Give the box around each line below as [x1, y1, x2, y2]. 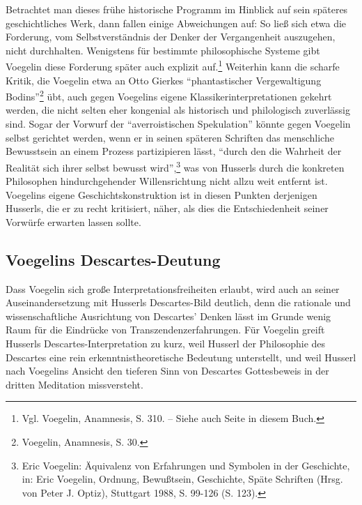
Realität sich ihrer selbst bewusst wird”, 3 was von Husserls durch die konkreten [6, 158, 345, 174]
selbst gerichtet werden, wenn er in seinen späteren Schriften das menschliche [6, 130, 334, 144]
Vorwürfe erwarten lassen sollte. [6, 214, 141, 229]
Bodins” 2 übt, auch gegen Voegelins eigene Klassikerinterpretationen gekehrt [6, 87, 332, 103]
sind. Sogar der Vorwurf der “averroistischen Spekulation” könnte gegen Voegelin [6, 116, 351, 131]
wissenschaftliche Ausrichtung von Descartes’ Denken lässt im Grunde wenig [6, 308, 331, 323]
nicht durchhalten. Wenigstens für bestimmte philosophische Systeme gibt [6, 43, 320, 57]
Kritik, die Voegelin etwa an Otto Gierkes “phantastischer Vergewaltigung [6, 73, 322, 87]
